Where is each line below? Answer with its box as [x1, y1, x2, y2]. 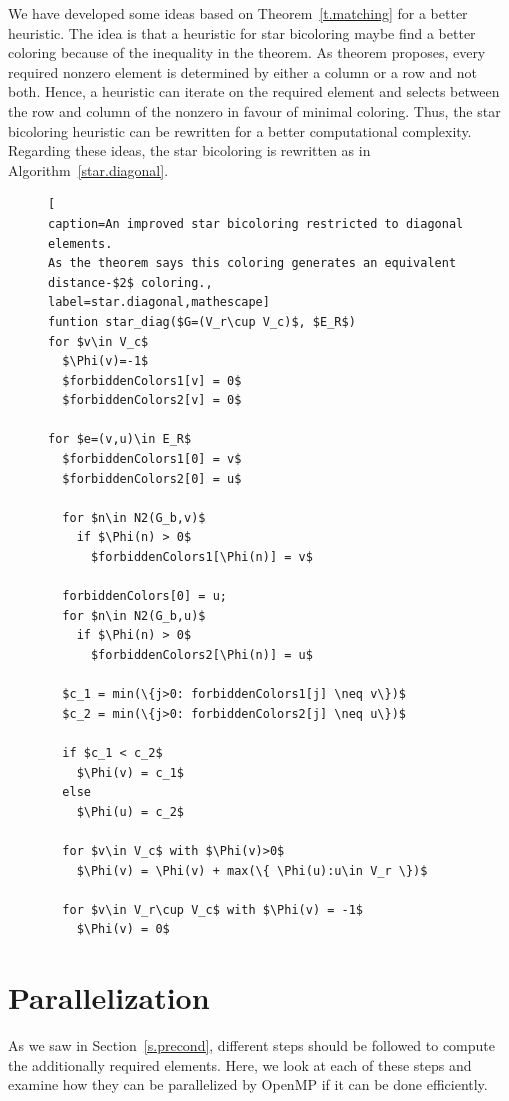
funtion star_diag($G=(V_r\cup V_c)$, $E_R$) [48, 314, 356, 329]
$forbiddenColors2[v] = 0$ [62, 393, 242, 408]
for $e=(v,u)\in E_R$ [48, 432, 192, 447]
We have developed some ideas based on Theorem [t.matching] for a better [8, 3, 468, 23]
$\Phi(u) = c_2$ [76, 804, 185, 819]
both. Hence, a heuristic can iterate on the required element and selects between [8, 81, 500, 102]
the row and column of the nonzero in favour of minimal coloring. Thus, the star [8, 100, 501, 121]
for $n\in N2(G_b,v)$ [62, 510, 206, 525]
